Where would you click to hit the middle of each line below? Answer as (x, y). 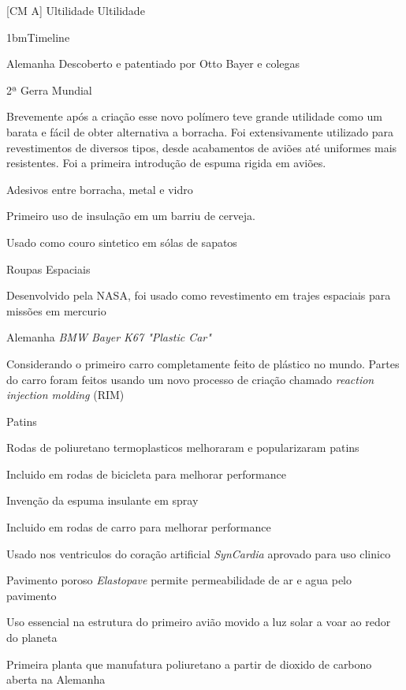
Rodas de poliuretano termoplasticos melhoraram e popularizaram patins (183, 448)
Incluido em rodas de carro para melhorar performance (139, 527)
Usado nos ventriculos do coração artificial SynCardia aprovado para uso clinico (199, 553)
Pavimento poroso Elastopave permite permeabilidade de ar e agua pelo (179, 580)
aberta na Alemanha (56, 679)
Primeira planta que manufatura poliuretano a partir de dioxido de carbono (189, 664)
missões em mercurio (56, 310)
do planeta (32, 638)
